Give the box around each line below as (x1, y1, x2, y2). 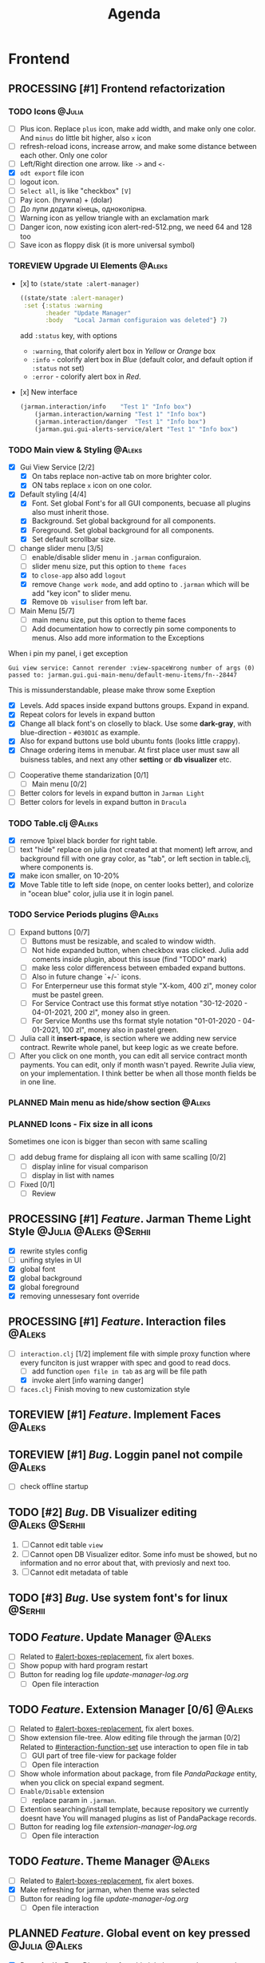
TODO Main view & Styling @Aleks (8, 444, 142, 455)
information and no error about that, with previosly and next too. (19, 1559, 231, 1568)
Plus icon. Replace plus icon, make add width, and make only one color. (19, 123, 256, 133)
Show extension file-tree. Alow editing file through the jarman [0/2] (19, 1733, 241, 1743)
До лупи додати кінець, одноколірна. (19, 204, 147, 214)
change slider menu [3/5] (19, 543, 104, 553)
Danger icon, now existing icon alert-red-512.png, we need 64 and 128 (19, 222, 253, 232)
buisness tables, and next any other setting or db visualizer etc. (19, 754, 232, 764)
